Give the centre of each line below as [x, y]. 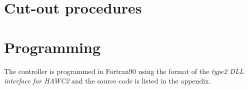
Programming [52, 47]
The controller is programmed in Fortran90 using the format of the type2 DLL [124, 71]
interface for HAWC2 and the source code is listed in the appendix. [107, 81]
